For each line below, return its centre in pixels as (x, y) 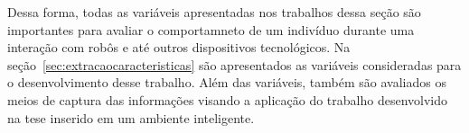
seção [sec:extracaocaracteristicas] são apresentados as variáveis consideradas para (234, 64)
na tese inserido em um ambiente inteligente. (131, 117)
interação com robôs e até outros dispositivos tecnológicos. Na (179, 47)
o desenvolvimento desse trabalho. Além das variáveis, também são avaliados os (227, 82)
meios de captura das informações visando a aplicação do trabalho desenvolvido (228, 99)
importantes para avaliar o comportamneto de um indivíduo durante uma (211, 29)
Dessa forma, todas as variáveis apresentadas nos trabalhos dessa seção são (214, 12)
